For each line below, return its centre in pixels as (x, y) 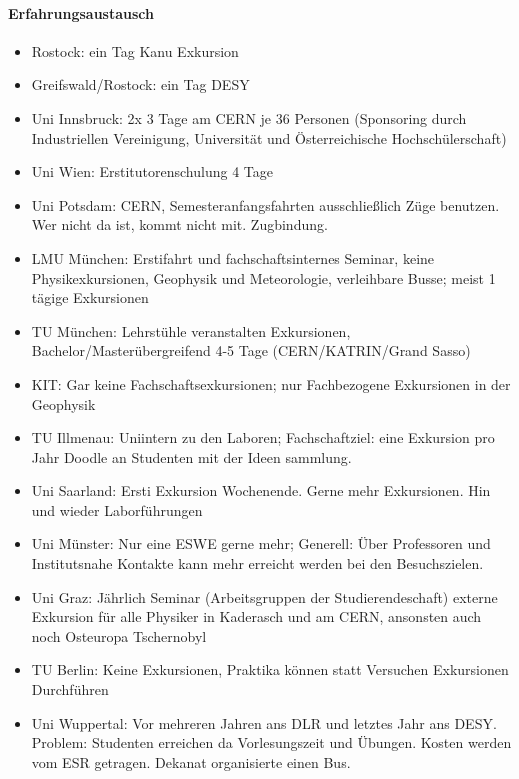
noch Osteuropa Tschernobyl (119, 635)
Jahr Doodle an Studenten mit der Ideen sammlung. (191, 456)
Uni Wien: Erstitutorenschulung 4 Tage (152, 171)
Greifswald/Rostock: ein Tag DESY (140, 84)
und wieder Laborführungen (117, 509)
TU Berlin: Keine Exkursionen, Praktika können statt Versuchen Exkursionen (270, 669)
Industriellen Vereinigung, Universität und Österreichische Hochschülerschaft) (269, 137)
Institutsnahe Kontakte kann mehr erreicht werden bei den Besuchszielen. (257, 563)
